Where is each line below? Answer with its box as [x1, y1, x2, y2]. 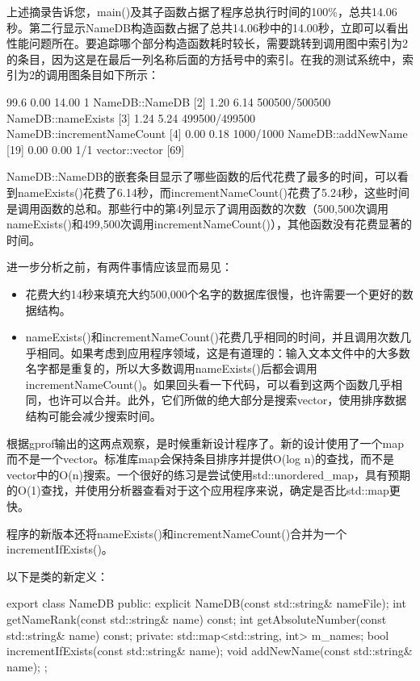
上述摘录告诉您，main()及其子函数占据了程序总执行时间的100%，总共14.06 [6, 3, 397, 19]
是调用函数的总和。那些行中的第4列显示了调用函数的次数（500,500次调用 [6, 199, 388, 216]
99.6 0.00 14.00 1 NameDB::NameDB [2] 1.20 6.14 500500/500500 [6, 93, 331, 110]
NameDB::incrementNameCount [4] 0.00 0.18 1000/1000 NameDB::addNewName [6, 125, 408, 142]
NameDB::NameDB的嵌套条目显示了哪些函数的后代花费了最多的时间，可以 [6, 168, 397, 185]
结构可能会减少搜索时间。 [25, 407, 162, 424]
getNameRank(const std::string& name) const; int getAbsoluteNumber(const [6, 611, 387, 627]
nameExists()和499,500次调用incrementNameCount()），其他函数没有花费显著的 [6, 215, 413, 232]
